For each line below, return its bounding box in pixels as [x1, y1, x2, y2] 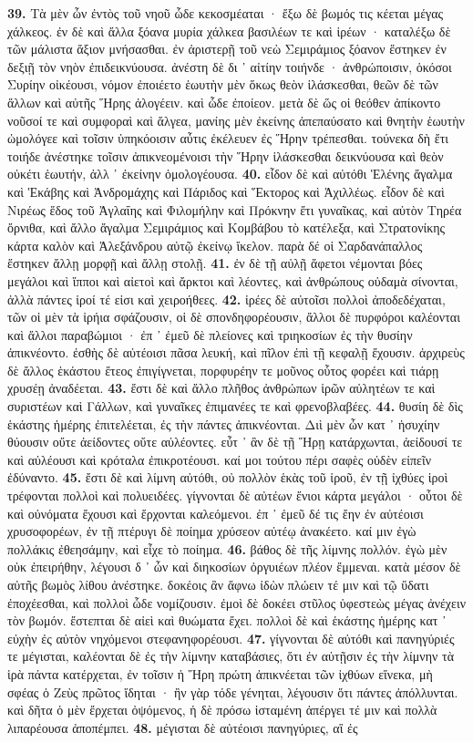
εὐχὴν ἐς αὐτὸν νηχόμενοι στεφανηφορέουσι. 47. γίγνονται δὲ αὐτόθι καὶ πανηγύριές [7, 628, 455, 647]
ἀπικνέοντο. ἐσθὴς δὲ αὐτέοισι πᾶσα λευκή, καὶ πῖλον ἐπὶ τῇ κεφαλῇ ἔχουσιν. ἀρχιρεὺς [7, 343, 465, 362]
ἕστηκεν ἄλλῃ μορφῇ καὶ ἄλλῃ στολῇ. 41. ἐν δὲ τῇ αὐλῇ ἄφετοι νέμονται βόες [7, 253, 423, 273]
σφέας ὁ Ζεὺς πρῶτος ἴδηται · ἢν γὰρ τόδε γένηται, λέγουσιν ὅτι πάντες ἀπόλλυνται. [7, 682, 458, 701]
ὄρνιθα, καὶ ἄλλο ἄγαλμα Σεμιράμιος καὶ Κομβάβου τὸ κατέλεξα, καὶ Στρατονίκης [7, 218, 446, 237]
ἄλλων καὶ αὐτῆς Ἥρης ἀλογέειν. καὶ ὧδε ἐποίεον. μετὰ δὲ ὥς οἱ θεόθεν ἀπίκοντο [7, 92, 441, 111]
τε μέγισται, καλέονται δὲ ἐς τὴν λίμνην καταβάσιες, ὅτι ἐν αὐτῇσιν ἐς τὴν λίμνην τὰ [7, 646, 454, 666]
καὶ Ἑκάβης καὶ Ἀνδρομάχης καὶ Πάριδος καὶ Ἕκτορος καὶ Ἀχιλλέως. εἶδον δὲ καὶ [7, 181, 445, 201]
